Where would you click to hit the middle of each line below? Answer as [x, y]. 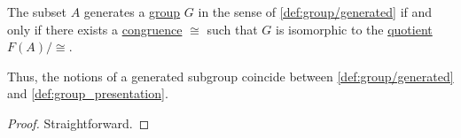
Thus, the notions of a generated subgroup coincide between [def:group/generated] [230, 76]
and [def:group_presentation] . [88, 93]
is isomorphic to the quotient [354, 29]
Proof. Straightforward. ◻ [78, 123]
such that [232, 29]
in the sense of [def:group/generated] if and [315, 11]
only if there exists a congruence [95, 29]
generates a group [132, 11]
